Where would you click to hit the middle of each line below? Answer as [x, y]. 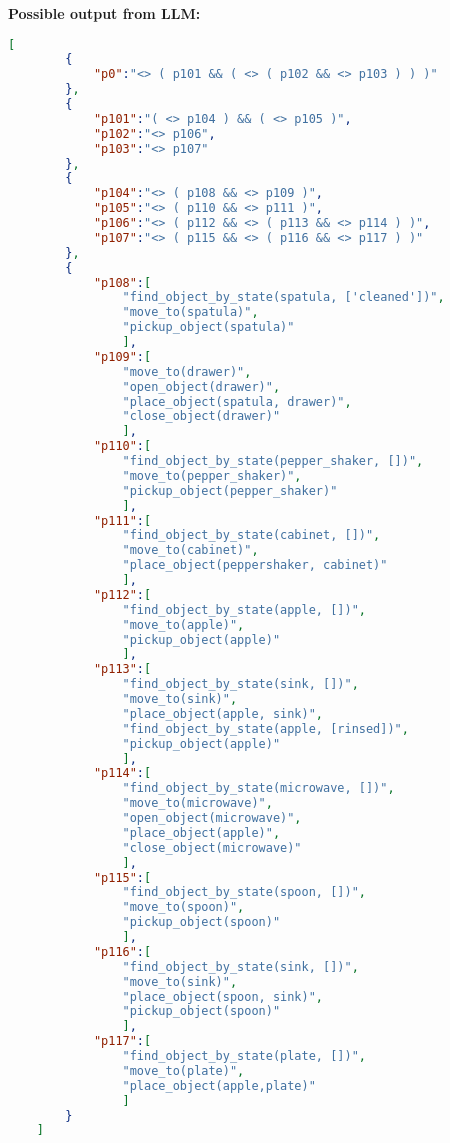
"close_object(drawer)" [201, 416]
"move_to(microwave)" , [197, 803]
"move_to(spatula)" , [190, 312]
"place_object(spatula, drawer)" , [237, 401]
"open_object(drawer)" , [201, 386]
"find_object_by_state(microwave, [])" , [258, 788]
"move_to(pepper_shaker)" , [212, 475]
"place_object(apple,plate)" [219, 1085]
